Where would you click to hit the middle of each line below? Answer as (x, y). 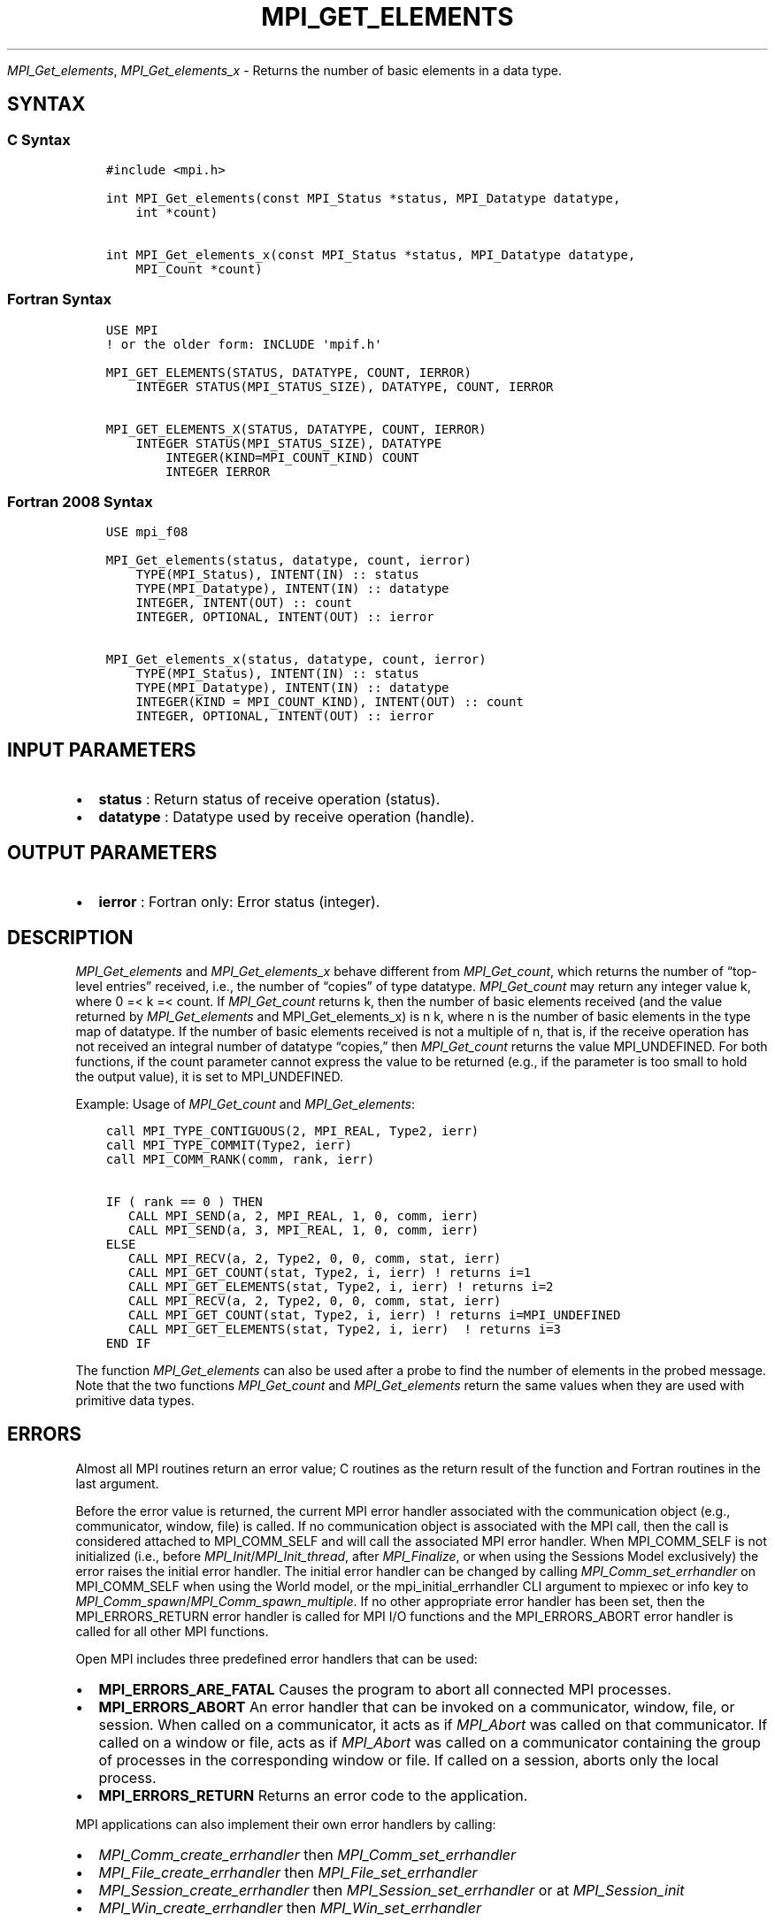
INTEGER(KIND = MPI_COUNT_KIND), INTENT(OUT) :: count (330, 702)
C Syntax (39, 139)
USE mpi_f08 (147, 532)
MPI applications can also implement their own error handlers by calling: (286, 1824)
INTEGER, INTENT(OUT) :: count (244, 603)
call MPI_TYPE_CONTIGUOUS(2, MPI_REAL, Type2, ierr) (292, 1131)
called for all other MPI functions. (172, 1631)
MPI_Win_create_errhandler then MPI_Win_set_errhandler (290, 1907)
